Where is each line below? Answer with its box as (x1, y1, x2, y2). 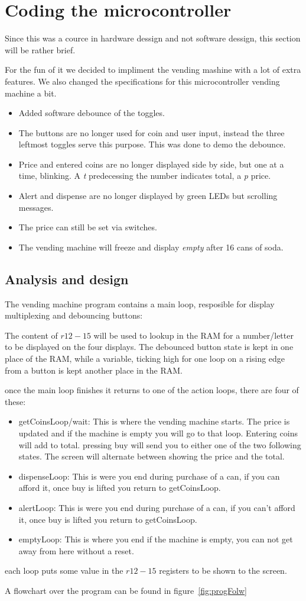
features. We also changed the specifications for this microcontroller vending (5, 75, 280, 87)
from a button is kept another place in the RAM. (5, 364, 183, 376)
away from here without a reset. (18, 544, 134, 557)
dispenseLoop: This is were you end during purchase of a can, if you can (18, 470, 280, 482)
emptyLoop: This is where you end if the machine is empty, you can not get (18, 533, 293, 545)
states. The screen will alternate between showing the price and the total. (18, 450, 285, 462)
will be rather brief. (5, 43, 76, 56)
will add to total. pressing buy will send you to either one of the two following (18, 438, 301, 451)
